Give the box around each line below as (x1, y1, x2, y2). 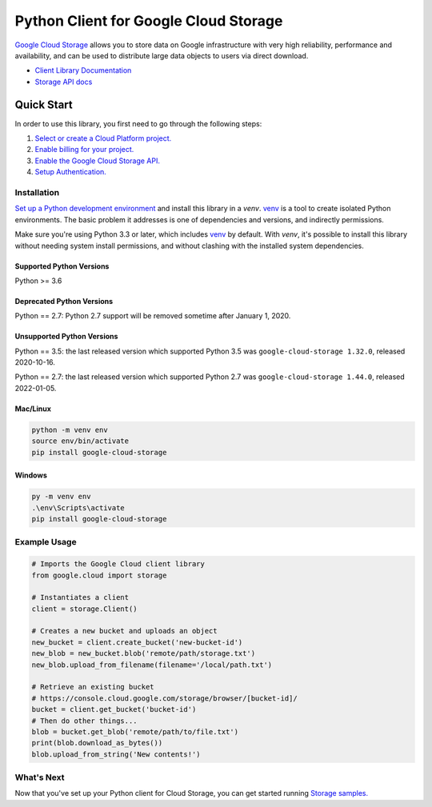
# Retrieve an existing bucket (31, 682, 155, 692)
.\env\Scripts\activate (31, 503, 126, 512)
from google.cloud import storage (31, 570, 167, 580)
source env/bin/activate (31, 437, 130, 445)
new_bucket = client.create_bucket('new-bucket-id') (31, 637, 243, 647)
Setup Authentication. (34, 167, 107, 177)
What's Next (14, 772, 65, 783)
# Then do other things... (31, 716, 138, 725)
